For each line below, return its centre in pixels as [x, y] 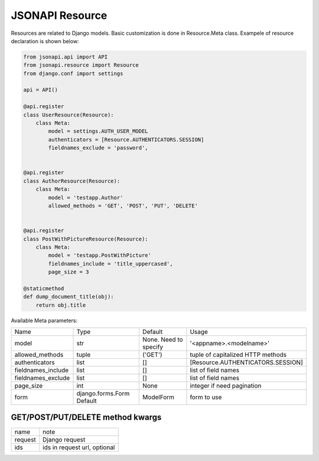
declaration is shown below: [45, 41]
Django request [64, 439]
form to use [206, 397]
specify [153, 347]
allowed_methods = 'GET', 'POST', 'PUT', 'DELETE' [123, 206]
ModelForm [158, 397]
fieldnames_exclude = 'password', [98, 148]
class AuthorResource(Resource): [72, 181]
